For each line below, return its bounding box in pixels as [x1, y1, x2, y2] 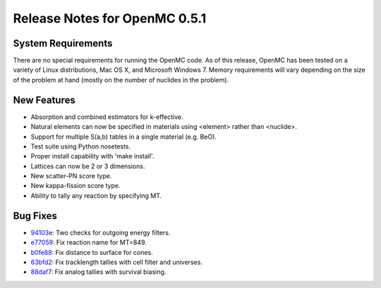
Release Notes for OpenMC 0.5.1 [13, 11, 207, 26]
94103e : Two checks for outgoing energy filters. [30, 228, 171, 237]
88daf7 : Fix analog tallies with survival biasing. [30, 268, 167, 276]
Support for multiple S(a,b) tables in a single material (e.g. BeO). [30, 132, 217, 141]
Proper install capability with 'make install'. [30, 152, 155, 161]
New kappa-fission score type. [30, 182, 121, 190]
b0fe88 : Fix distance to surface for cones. [30, 248, 153, 256]
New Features [13, 94, 75, 106]
